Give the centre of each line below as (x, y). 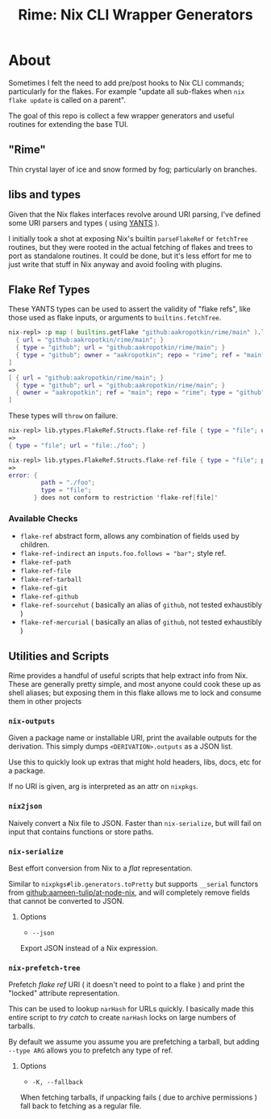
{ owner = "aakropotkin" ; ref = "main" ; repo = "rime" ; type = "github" (140, 393)
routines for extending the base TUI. (69, 124)
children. (35, 545)
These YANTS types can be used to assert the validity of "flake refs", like (130, 309)
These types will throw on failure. (63, 416)
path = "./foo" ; (68, 483)
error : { (23, 475)
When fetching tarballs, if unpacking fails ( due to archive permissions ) (139, 1097)
